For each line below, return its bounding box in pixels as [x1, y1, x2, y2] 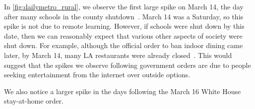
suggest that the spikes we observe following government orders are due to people [4, 59, 251, 70]
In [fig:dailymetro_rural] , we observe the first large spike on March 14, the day [4, 1, 244, 11]
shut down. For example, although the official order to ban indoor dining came [4, 40, 243, 51]
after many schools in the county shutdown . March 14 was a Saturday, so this [4, 11, 244, 21]
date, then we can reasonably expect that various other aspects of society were [4, 30, 243, 41]
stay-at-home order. [4, 96, 64, 106]
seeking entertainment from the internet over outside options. [4, 69, 191, 80]
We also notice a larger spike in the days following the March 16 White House [4, 86, 241, 96]
